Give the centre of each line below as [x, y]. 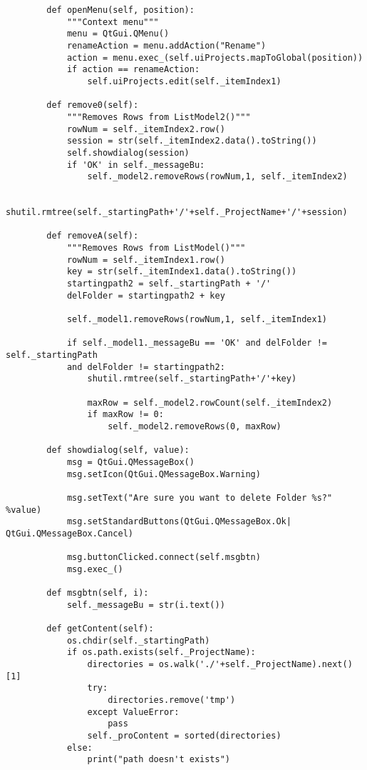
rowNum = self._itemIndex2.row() [146, 129]
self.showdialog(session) [128, 152]
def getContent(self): [100, 629]
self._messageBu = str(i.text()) [146, 605]
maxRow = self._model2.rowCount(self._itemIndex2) [210, 402]
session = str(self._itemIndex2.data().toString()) [192, 141]
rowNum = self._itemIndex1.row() [146, 260]
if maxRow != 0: [125, 415]
